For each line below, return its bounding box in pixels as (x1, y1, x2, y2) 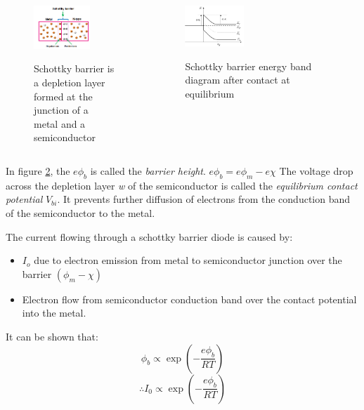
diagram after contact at (185, 72, 290, 87)
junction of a (34, 102, 89, 117)
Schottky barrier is (34, 61, 115, 76)
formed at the (34, 88, 93, 103)
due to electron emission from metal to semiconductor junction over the (34, 253, 342, 267)
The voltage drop (279, 164, 353, 178)
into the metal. (22, 305, 86, 320)
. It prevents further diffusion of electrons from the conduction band (57, 192, 351, 206)
